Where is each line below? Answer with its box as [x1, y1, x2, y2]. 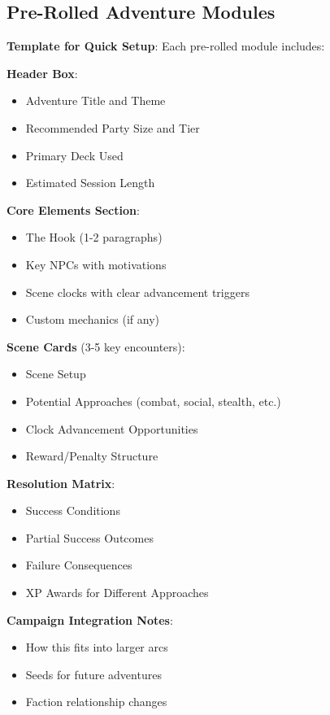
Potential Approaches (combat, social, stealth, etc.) [25, 392, 281, 409]
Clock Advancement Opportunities [25, 420, 198, 437]
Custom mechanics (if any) [25, 311, 160, 328]
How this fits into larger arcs [25, 639, 168, 656]
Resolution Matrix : [7, 474, 115, 491]
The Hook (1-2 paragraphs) [25, 229, 163, 246]
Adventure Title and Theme [25, 92, 166, 109]
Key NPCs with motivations [25, 255, 167, 272]
